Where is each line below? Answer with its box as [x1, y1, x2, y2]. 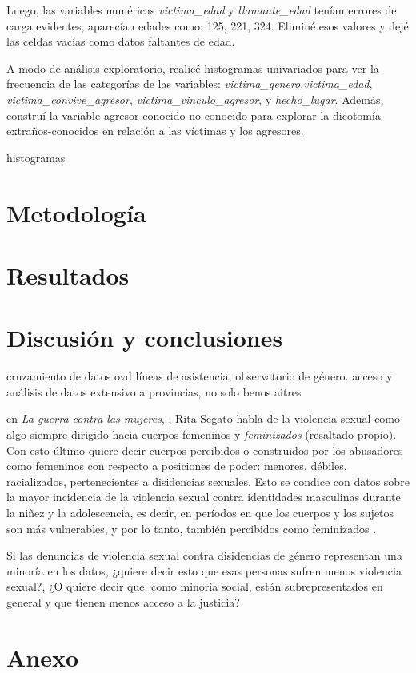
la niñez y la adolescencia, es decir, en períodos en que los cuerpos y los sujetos [6, 504, 394, 520]
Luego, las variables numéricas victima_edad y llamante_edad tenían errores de [6, 2, 397, 18]
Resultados [6, 258, 130, 291]
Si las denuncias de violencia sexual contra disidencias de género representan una [6, 547, 402, 563]
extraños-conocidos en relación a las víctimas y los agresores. [6, 122, 304, 139]
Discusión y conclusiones [6, 321, 283, 354]
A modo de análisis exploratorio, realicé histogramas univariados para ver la [6, 59, 379, 76]
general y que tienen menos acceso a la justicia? [6, 593, 240, 610]
